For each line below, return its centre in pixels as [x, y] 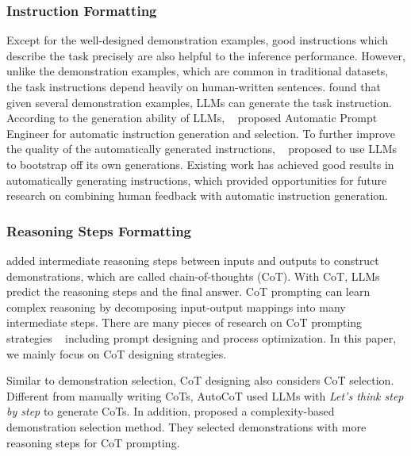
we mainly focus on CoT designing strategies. [117, 353]
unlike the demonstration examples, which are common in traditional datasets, [198, 71]
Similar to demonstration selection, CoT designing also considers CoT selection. [200, 380]
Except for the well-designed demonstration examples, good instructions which [197, 40]
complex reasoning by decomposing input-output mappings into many [176, 307]
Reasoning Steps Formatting [99, 230]
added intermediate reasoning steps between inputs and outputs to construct [193, 260]
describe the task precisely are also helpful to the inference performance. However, [206, 55]
